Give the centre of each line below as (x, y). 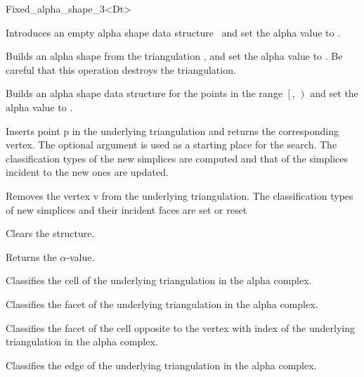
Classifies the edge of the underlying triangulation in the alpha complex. (161, 365)
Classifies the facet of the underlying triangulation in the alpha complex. (162, 303)
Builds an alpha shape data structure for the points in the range (144, 93)
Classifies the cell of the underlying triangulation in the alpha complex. (159, 280)
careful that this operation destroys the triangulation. (121, 69)
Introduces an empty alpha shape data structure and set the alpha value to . (173, 32)
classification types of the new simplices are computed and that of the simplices (177, 158)
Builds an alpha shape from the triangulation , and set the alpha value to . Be (174, 56)
